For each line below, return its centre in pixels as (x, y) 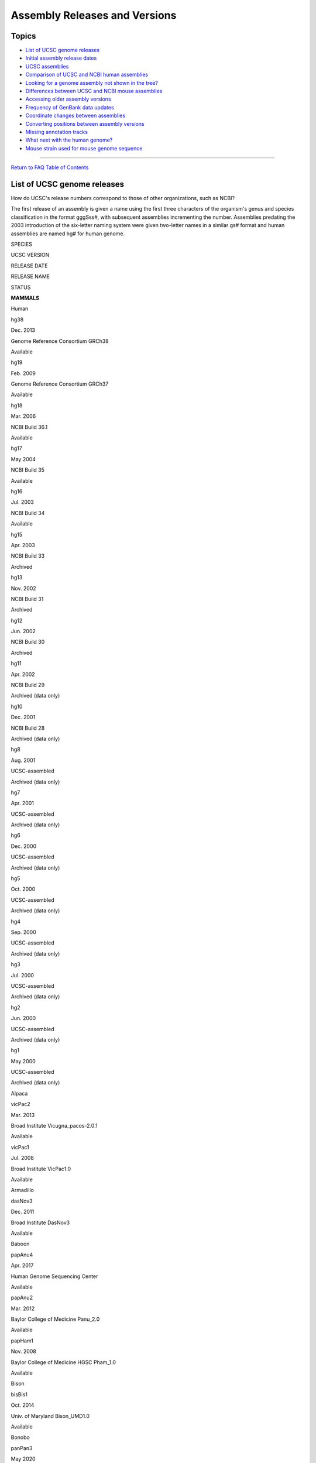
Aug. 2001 (23, 760)
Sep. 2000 (23, 932)
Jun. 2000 (23, 1018)
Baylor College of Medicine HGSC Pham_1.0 (63, 1362)
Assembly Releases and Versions (94, 15)
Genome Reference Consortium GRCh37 (60, 384)
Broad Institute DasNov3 (40, 1222)
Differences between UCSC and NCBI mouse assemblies (94, 91)
